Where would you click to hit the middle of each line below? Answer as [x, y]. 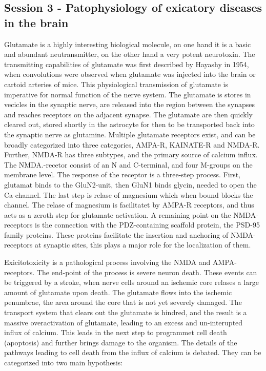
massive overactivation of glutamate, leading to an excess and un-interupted [124, 322]
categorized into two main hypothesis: [64, 362]
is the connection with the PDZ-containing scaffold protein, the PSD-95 [147, 225]
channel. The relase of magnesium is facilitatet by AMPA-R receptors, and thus [129, 205]
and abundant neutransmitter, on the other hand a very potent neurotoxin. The [130, 54]
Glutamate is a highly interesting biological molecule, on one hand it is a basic [128, 44]
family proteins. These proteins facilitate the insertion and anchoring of [116, 234]
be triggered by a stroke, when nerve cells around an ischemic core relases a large [131, 282]
